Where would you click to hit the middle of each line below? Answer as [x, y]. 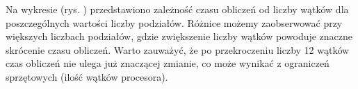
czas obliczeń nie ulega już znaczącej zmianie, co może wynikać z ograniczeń [168, 63]
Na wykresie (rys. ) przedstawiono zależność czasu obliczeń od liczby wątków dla [177, 9]
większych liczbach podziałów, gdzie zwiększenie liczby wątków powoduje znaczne [179, 36]
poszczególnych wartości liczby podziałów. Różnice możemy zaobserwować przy [174, 22]
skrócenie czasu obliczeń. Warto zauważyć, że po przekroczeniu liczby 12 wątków [178, 49]
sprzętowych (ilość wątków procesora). [87, 76]
